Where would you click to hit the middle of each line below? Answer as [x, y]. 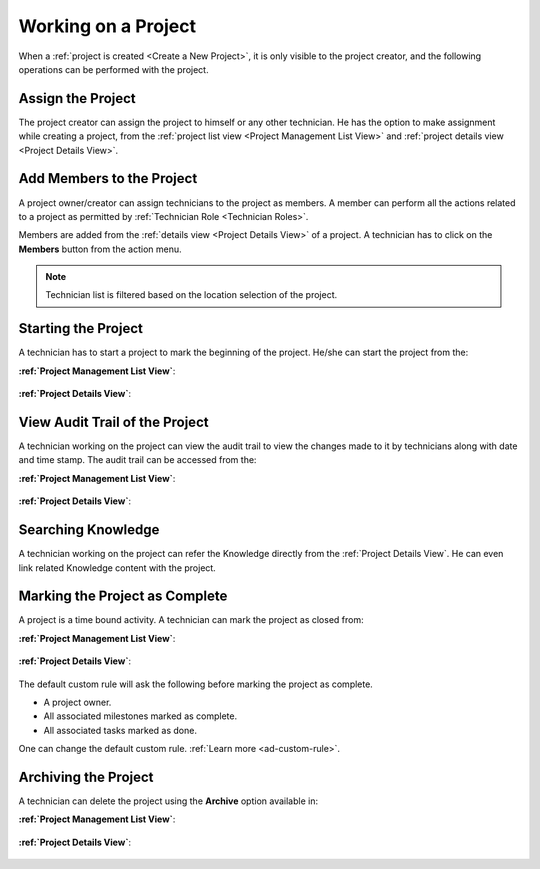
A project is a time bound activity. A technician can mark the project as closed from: [191, 620]
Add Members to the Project [108, 178]
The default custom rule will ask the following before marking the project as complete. [196, 684]
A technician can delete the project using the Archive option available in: [168, 801]
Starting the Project [81, 328]
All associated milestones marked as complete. [140, 716]
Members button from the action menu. [100, 249]
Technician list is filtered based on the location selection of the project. [191, 295]
